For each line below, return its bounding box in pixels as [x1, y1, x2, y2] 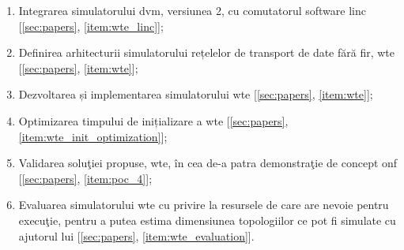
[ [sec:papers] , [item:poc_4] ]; [18, 170, 153, 186]
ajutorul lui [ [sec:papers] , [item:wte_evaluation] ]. [18, 227, 255, 244]
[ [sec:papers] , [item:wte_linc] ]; [18, 17, 164, 34]
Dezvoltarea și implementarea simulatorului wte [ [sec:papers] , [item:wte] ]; [18, 86, 373, 103]
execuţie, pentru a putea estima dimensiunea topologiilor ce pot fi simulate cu [18, 211, 396, 228]
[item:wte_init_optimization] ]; [18, 128, 168, 144]
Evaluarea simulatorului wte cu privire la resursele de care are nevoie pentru [18, 196, 389, 213]
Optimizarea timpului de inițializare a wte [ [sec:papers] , [18, 112, 289, 129]
